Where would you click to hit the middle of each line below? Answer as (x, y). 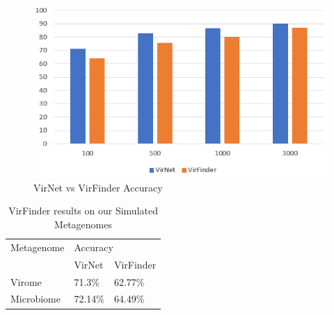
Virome (26, 281)
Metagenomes (83, 224)
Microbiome (35, 299)
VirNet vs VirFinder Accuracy (98, 187)
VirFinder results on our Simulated (83, 211)
